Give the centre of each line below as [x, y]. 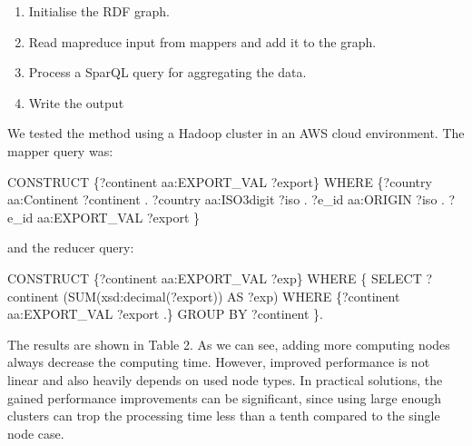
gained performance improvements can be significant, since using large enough [225, 397]
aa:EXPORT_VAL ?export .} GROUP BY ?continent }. [166, 314]
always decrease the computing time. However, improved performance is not [219, 362]
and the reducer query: [71, 248]
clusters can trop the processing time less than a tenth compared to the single [224, 416]
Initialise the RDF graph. [99, 11]
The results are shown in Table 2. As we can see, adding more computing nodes [229, 344]
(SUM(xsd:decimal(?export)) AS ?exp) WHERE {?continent [231, 296]
